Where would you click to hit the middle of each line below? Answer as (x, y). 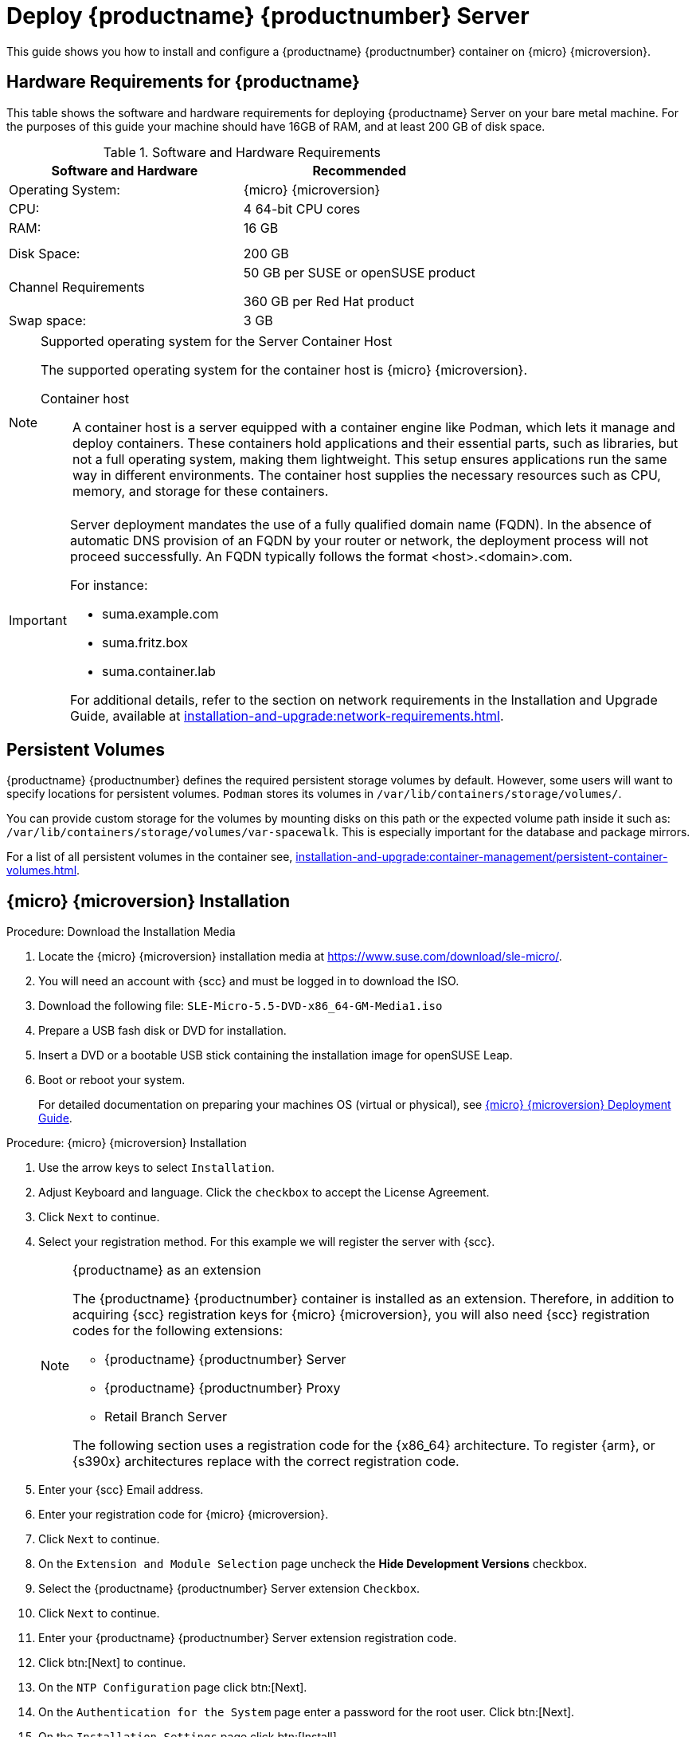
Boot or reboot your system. (112, 1080)
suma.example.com (160, 613)
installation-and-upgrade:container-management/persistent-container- (482, 857)
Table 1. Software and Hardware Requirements (242, 152)
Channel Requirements (77, 287)
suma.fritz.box (145, 642)
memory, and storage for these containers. (201, 491)
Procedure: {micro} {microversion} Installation (127, 1143)
